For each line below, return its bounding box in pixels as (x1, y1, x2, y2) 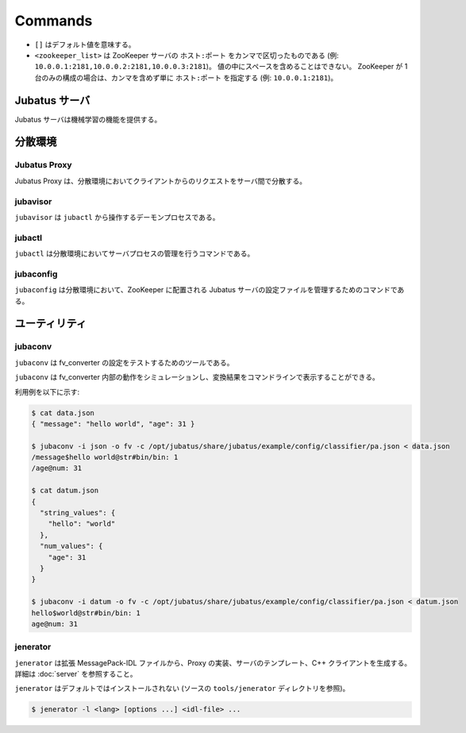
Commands (14, 12, 93, 29)
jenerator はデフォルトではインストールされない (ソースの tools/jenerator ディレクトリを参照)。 (14, 684, 350, 693)
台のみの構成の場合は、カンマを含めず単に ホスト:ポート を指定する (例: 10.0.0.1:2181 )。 (34, 72, 338, 83)
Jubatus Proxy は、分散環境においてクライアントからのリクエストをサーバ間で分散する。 (14, 176, 307, 186)
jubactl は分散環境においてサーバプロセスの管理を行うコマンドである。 (14, 249, 255, 258)
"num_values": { (40, 542, 103, 551)
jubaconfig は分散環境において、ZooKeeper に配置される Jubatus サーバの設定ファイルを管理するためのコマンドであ (14, 285, 405, 295)
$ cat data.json (31, 408, 95, 417)
